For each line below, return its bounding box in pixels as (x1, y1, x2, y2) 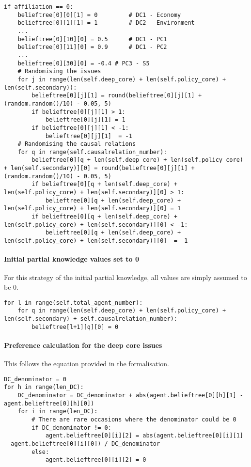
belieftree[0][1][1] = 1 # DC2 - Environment (17, 19, 195, 27)
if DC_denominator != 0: (31, 424, 111, 431)
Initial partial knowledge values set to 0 (4, 254, 139, 264)
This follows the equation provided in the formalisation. (4, 358, 170, 369)
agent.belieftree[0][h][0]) (4, 400, 94, 407)
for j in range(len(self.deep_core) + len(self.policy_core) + (17, 76, 226, 83)
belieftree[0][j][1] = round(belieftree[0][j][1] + (31, 92, 202, 99)
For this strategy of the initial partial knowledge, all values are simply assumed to (4, 272, 247, 282)
